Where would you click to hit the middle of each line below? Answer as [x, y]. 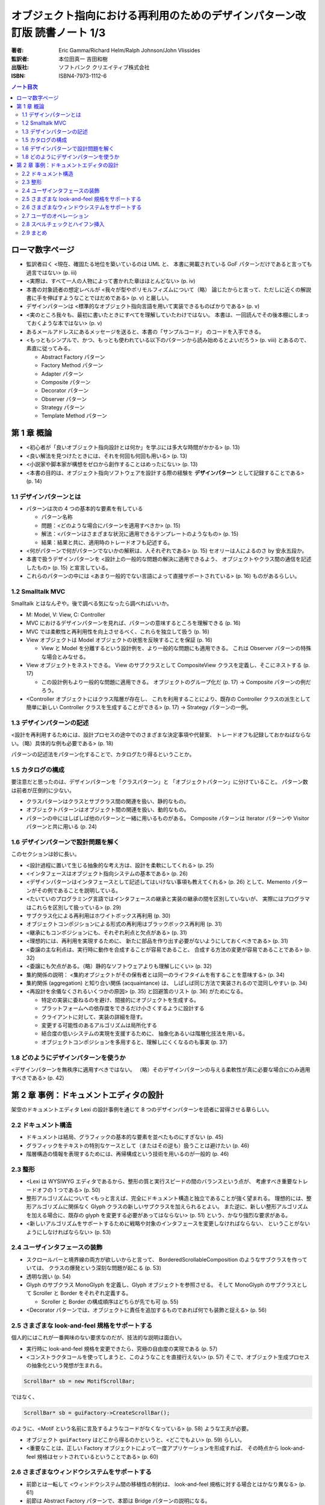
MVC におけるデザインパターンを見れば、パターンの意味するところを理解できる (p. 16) [133, 623]
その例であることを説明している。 [79, 890]
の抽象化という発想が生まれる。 [66, 1365]
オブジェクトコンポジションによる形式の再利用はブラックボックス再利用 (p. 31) [124, 924]
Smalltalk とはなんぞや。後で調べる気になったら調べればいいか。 [92, 604]
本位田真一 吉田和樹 [83, 59]
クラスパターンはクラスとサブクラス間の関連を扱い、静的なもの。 [108, 801]
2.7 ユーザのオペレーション [55, 216]
